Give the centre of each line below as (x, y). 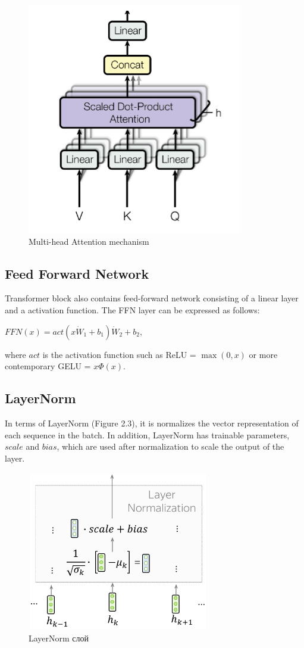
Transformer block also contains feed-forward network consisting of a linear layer (152, 298)
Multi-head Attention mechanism (89, 241)
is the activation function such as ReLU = (119, 354)
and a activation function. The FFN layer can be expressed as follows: (132, 309)
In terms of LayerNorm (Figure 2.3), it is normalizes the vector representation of (152, 423)
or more (263, 354)
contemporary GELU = (48, 366)
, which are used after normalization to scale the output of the (170, 446)
